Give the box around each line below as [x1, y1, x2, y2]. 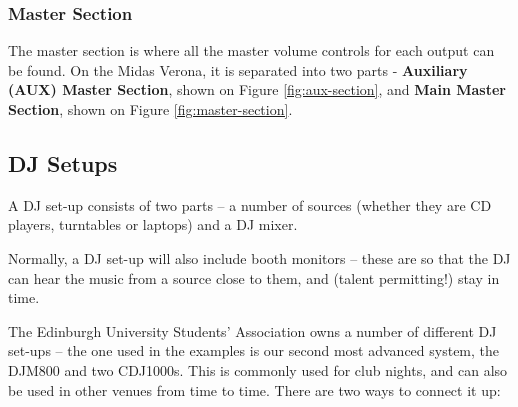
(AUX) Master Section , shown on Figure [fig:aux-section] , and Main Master [8, 79, 506, 100]
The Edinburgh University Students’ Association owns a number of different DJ [8, 320, 497, 341]
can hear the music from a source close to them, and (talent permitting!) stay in [8, 267, 500, 288]
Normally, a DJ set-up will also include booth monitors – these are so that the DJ [8, 247, 511, 268]
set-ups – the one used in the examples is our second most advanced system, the [8, 340, 500, 361]
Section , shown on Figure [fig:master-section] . [8, 99, 293, 119]
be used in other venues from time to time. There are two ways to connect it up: [8, 379, 501, 400]
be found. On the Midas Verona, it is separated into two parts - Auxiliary [8, 59, 468, 80]
